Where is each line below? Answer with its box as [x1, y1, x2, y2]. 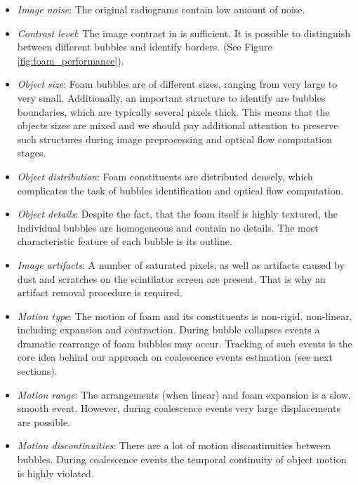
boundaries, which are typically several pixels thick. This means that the [17, 104, 330, 119]
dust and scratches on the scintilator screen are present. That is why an [17, 271, 326, 286]
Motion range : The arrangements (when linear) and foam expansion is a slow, [17, 387, 351, 401]
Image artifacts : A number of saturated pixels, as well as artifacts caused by [17, 257, 345, 272]
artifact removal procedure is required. [17, 285, 183, 300]
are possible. [17, 414, 71, 429]
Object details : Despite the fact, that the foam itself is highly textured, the [17, 206, 338, 221]
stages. [17, 145, 46, 160]
